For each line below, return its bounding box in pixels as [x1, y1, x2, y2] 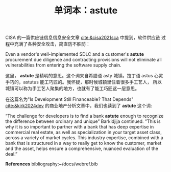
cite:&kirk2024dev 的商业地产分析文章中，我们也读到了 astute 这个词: [5, 103, 152, 109]
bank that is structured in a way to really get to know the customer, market [5, 140, 162, 146]
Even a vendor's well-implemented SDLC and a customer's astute [5, 51, 144, 57]
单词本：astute [54, 5, 118, 16]
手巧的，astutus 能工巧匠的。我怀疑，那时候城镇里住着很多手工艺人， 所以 [5, 79, 162, 85]
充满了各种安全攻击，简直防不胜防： [14, 41, 90, 47]
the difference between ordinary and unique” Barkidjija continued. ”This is [5, 118, 161, 124]
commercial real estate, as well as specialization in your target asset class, [5, 129, 162, 136]
